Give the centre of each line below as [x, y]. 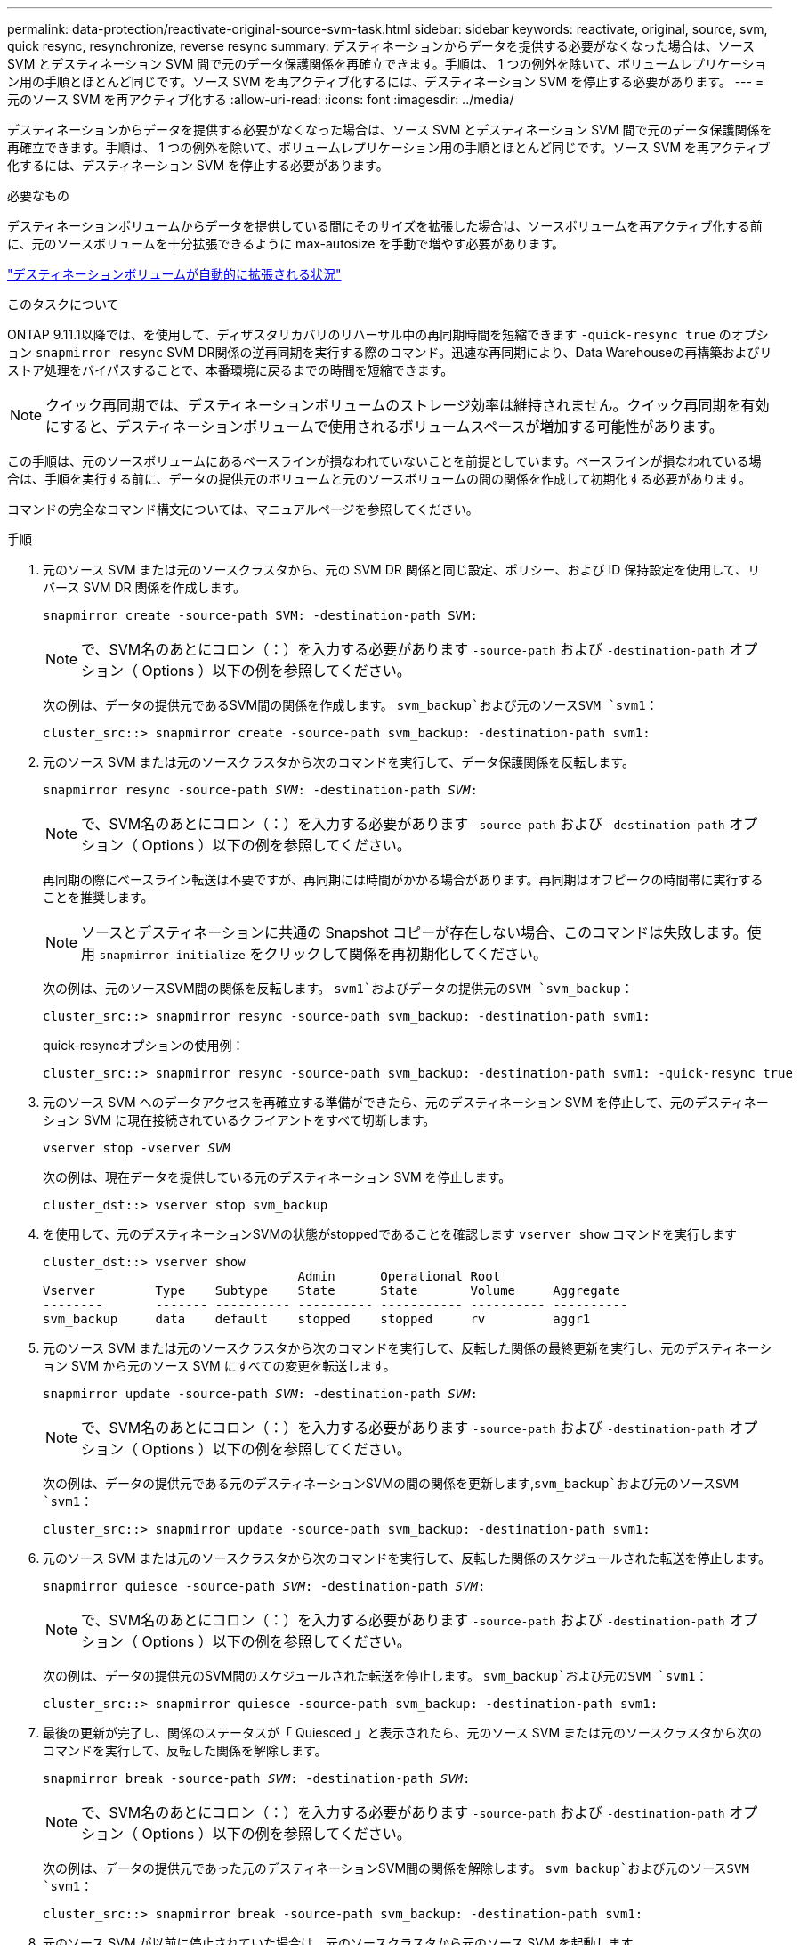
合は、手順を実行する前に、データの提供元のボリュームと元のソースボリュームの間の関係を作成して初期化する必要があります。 [380, 479]
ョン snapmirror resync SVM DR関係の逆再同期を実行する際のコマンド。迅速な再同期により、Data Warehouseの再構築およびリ [390, 352]
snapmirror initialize [172, 955]
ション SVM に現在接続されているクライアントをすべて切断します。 [239, 1120]
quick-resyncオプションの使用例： [144, 1045]
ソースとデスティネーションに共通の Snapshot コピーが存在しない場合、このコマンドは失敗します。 [414, 932]
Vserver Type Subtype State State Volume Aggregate [332, 1290]
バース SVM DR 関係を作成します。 [145, 587]
